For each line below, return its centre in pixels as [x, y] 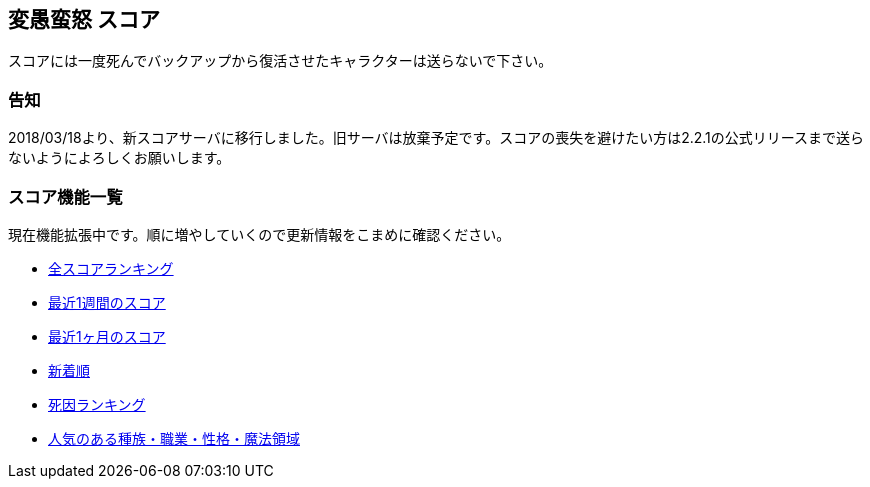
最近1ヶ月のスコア [107, 336]
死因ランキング [97, 404]
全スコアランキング [111, 268]
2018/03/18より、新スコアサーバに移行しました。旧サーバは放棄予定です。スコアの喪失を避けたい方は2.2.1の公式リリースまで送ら [436, 138]
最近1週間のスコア [107, 302]
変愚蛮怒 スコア [84, 19]
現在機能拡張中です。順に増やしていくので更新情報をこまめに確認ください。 [259, 234]
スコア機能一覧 [65, 196]
